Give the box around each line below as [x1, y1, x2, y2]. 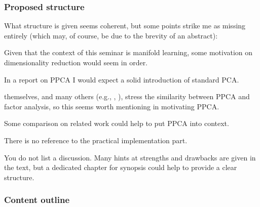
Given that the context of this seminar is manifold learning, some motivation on [4, 47, 253, 58]
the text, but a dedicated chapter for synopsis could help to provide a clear [4, 162, 237, 173]
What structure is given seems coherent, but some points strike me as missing [4, 20, 246, 31]
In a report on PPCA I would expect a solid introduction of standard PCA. [4, 74, 239, 85]
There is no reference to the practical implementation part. [4, 135, 188, 145]
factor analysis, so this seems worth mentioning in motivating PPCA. [4, 101, 219, 111]
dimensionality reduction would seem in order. [4, 57, 148, 67]
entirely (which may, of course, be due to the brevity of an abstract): [4, 30, 218, 40]
